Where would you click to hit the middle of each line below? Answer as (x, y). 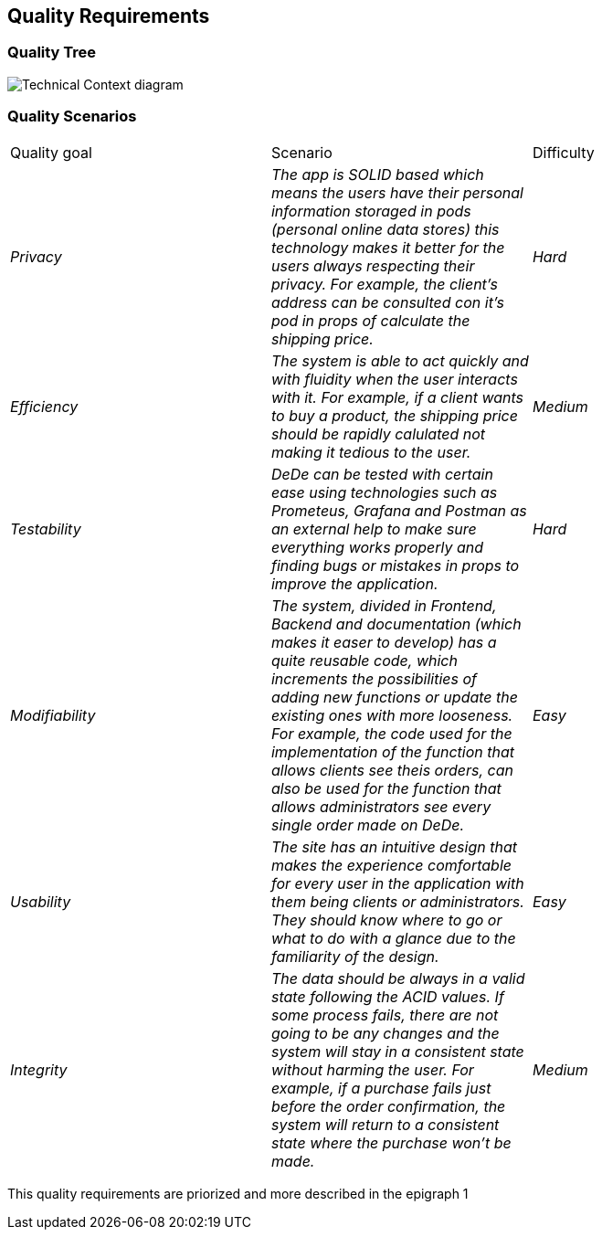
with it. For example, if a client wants (397, 397)
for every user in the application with (397, 883)
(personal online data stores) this (385, 229)
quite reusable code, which (364, 660)
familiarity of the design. (355, 956)
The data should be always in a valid (398, 978)
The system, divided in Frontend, (384, 605)
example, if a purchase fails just (381, 1088)
